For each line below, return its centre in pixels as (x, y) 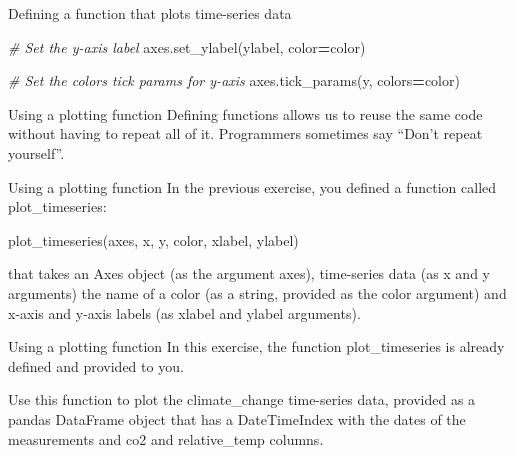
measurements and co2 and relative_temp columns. (166, 438)
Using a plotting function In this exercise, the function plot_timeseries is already (256, 346)
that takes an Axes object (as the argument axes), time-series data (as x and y (249, 273)
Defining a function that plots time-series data (150, 13)
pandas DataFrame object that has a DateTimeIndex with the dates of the (237, 418)
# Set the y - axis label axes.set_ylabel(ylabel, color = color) (187, 46)
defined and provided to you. (96, 365)
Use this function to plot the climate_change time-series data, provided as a (242, 399)
